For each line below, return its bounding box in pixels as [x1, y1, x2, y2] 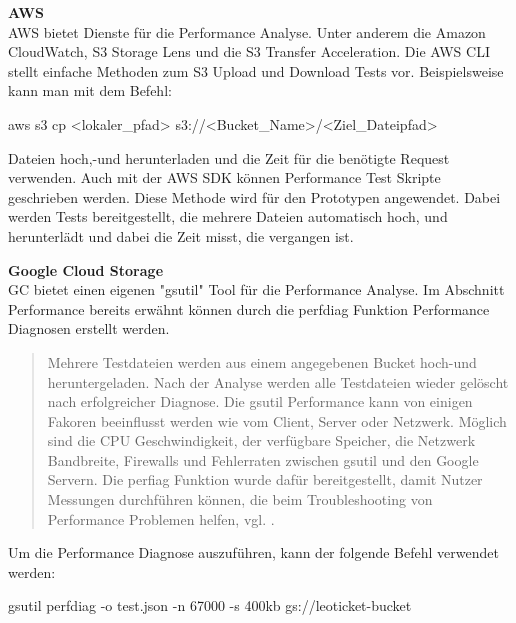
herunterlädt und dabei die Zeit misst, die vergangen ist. [8, 225, 354, 246]
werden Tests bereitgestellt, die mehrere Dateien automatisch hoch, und [8, 206, 448, 227]
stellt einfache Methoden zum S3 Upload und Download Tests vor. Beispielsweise [8, 60, 504, 81]
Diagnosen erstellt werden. [8, 318, 170, 339]
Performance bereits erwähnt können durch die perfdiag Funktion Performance [8, 298, 490, 319]
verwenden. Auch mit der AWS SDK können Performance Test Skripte [8, 167, 441, 188]
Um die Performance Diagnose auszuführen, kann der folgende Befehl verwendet [8, 542, 499, 563]
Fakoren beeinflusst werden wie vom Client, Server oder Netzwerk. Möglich [47, 410, 507, 431]
